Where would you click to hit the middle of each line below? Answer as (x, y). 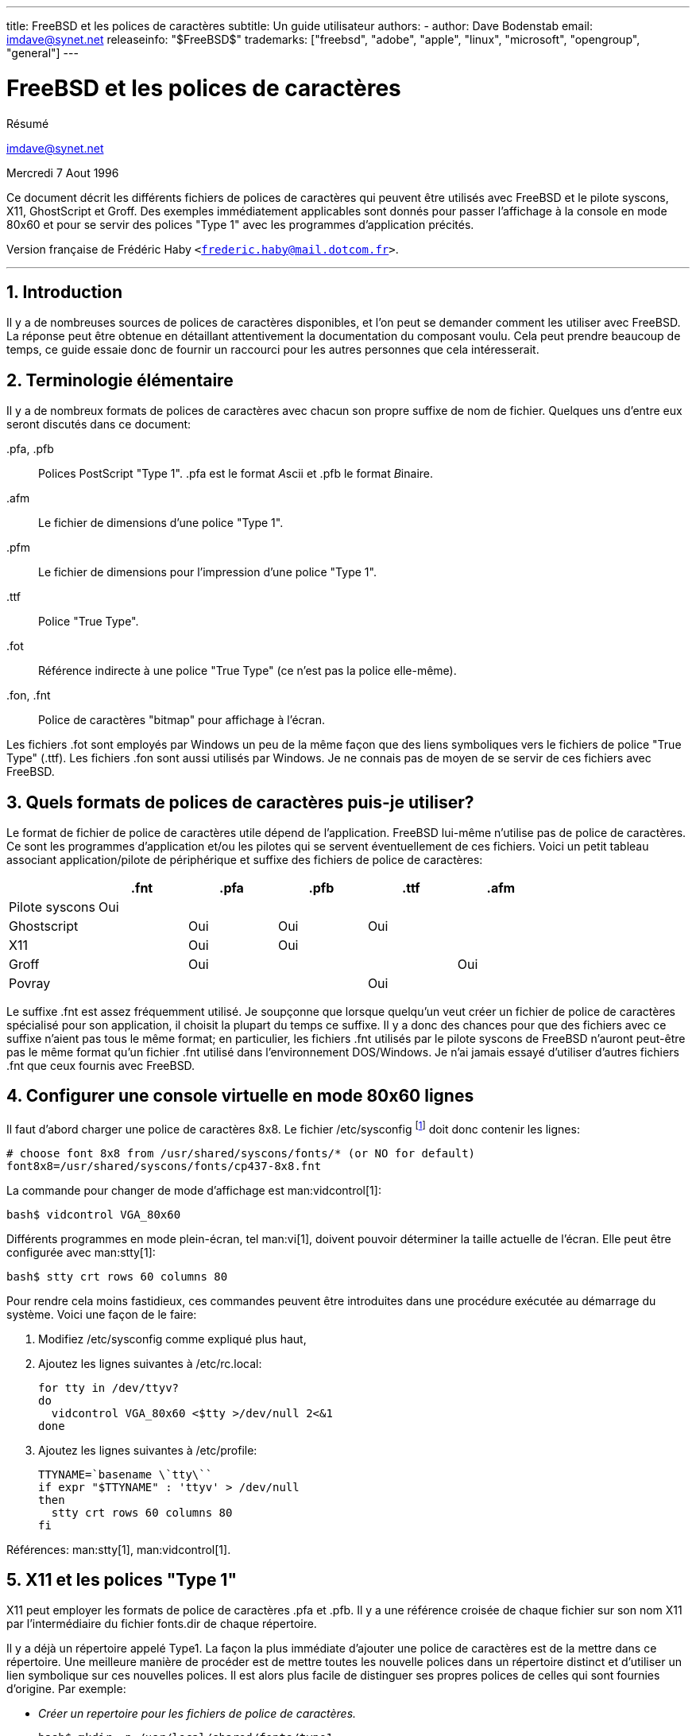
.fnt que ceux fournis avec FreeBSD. (101, 1066)
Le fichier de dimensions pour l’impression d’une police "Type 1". (207, 572)
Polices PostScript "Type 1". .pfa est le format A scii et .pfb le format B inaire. (236, 474)
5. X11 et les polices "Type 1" (122, 1579)
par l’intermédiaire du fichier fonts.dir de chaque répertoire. (162, 1624)
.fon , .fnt (29, 696)
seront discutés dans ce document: (99, 424)
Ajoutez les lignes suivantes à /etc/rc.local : (150, 1363)
